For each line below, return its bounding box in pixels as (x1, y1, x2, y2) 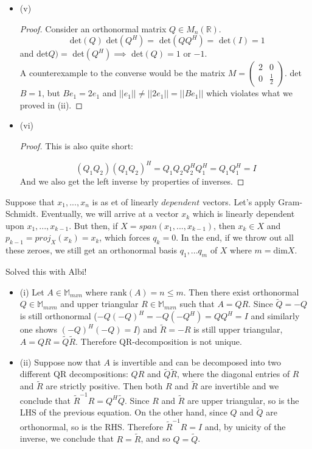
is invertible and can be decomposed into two (113, 355, 282, 368)
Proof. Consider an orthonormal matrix (19, 22, 167, 35)
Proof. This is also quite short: (19, 139, 133, 152)
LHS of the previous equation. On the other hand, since (19, 406, 227, 419)
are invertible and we (200, 380, 279, 392)
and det (19, 47, 49, 60)
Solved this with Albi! (5, 265, 87, 278)
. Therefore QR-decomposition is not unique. (75, 335, 242, 348)
